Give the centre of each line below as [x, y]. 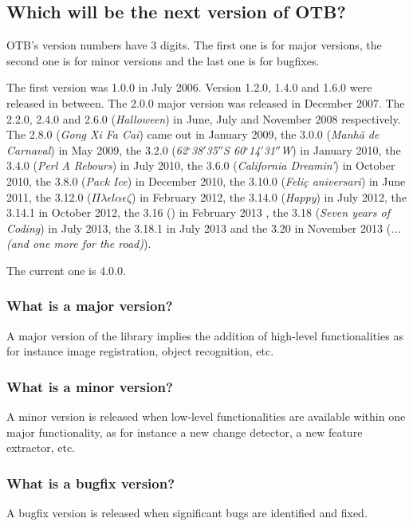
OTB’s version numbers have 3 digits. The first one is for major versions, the [194, 45]
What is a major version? [90, 306]
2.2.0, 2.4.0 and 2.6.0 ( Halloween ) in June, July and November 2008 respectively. [204, 118]
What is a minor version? [90, 386]
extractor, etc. [41, 447]
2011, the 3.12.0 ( [49, 196]
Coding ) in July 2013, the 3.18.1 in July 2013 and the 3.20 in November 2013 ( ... [204, 228]
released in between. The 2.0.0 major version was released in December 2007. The [206, 102]
